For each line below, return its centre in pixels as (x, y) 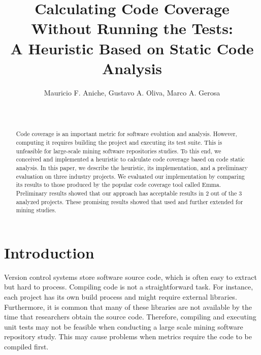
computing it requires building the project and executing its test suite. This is (119, 142)
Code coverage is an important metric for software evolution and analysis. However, (126, 134)
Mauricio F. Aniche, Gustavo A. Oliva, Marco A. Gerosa (132, 92)
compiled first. (26, 346)
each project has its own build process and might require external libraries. (121, 296)
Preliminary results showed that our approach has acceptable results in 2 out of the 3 (129, 193)
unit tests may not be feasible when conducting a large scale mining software (124, 326)
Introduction (49, 252)
